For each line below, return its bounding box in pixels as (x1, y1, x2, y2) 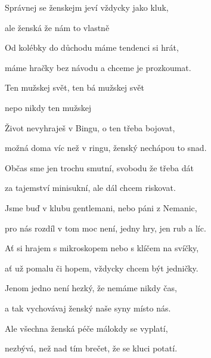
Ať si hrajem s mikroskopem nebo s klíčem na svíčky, (5, 242, 199, 254)
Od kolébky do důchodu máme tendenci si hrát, (5, 41, 179, 54)
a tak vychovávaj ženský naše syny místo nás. (5, 301, 171, 314)
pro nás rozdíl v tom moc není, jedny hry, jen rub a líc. (5, 221, 206, 234)
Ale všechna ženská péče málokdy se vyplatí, (5, 322, 168, 334)
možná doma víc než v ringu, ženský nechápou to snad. (5, 141, 207, 154)
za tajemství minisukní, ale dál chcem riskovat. (5, 181, 176, 194)
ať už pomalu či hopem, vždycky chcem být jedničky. (5, 261, 198, 274)
